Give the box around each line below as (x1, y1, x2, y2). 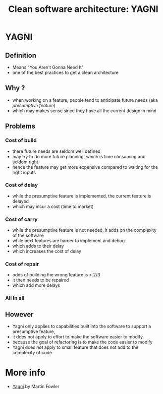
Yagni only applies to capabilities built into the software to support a (12, 324, 151, 329)
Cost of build (5, 137, 37, 144)
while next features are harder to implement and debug (12, 238, 125, 244)
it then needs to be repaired (12, 277, 69, 283)
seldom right (12, 159, 39, 165)
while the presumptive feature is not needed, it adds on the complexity (12, 227, 157, 233)
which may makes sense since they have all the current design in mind (12, 108, 157, 114)
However (5, 310, 34, 319)
